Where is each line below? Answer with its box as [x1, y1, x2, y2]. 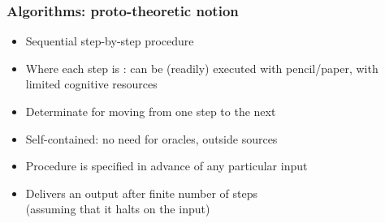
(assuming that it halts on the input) [25, 200, 210, 217]
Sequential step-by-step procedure [25, 32, 194, 49]
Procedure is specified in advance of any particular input [25, 157, 308, 174]
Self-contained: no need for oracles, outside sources [25, 130, 278, 147]
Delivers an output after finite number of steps [25, 184, 258, 201]
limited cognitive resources [25, 75, 158, 92]
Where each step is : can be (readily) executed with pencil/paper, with [25, 59, 379, 76]
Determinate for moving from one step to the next [25, 103, 276, 119]
